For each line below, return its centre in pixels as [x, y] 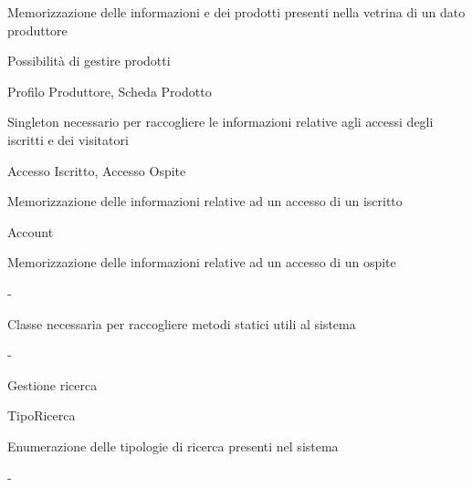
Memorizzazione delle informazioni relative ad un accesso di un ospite [202, 262]
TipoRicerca [42, 415]
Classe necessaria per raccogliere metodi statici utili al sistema [182, 323]
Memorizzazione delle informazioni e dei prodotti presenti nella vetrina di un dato [236, 12]
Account [31, 231]
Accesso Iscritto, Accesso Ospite [97, 170]
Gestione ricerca [52, 384]
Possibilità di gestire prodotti [89, 61]
